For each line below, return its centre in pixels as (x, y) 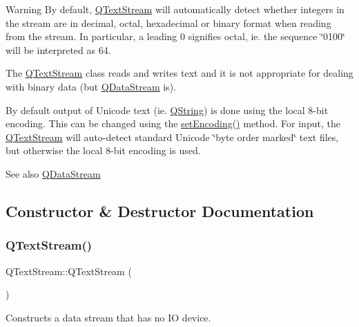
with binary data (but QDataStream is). (91, 86)
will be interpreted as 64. (58, 49)
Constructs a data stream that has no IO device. (108, 317)
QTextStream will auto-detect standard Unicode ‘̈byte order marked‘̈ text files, (172, 137)
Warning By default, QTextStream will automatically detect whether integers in (175, 9)
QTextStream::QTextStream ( (69, 271)
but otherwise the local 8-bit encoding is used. (103, 150)
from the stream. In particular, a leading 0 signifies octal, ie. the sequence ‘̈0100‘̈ (175, 36)
